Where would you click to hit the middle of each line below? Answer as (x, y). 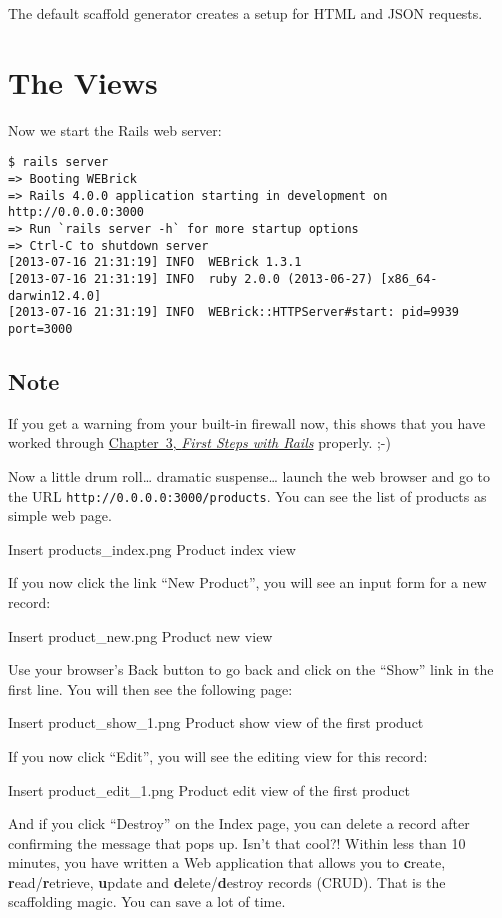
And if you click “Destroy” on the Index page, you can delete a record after (239, 823)
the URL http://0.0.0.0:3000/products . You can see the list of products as (247, 495)
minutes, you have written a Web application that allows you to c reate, (227, 862)
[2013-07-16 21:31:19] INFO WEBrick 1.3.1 (155, 262)
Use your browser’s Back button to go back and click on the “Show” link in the (251, 669)
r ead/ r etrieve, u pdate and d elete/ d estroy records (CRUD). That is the (227, 881)
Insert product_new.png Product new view (140, 635)
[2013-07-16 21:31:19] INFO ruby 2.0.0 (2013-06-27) (191, 278)
